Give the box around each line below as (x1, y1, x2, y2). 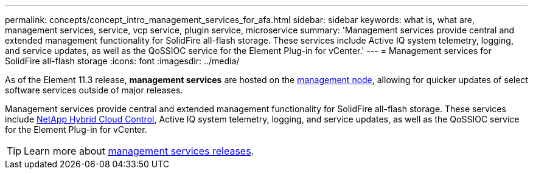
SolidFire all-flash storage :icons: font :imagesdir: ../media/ (5, 56, 240, 66)
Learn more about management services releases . (24, 145, 254, 157)
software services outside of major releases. (5, 85, 183, 95)
